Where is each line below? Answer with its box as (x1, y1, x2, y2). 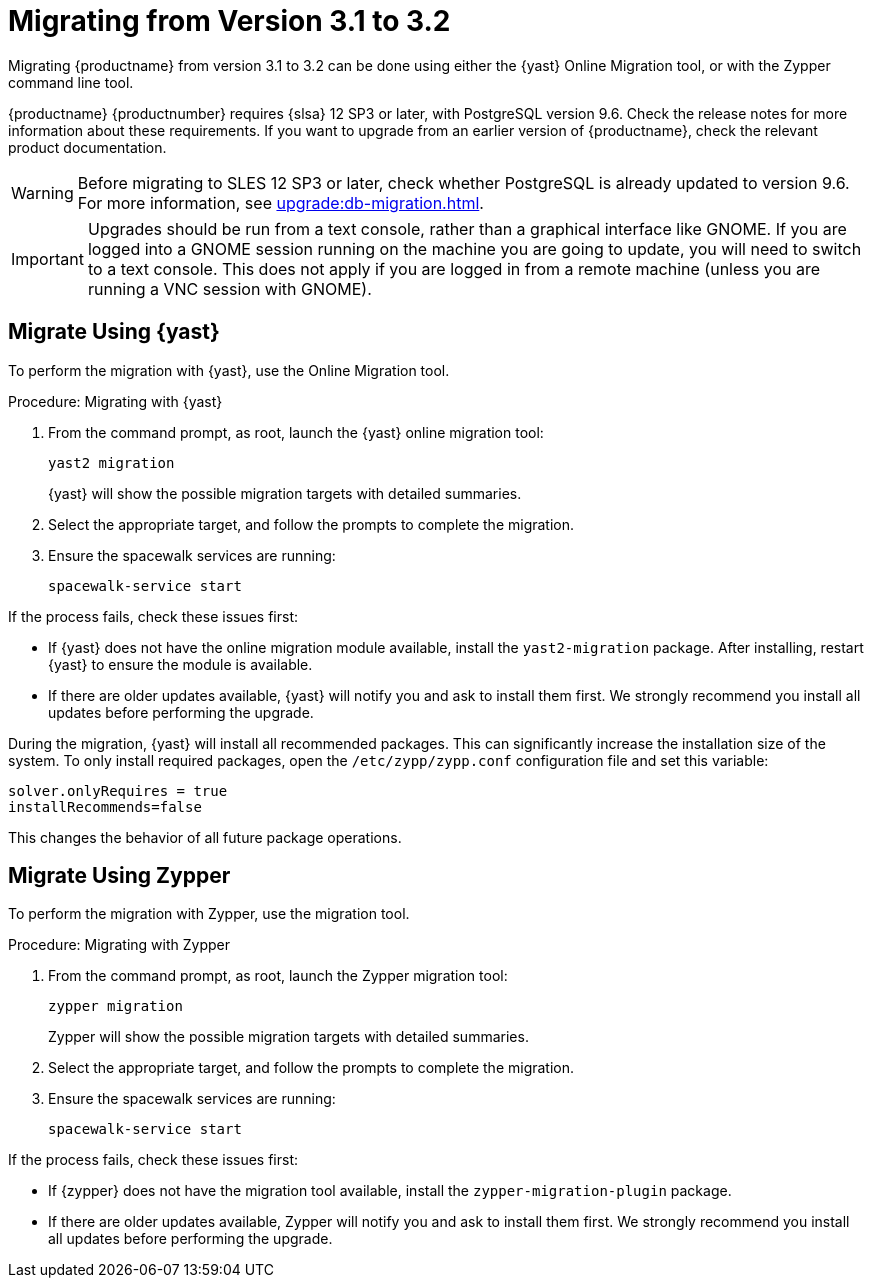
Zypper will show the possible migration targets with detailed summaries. (48, 1028, 529, 1046)
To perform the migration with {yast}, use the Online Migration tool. (8, 361, 450, 379)
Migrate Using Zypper (8, 863, 231, 889)
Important (11, 248, 84, 269)
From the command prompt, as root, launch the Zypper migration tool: (48, 967, 508, 985)
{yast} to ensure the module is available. (48, 655, 313, 673)
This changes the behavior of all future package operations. (8, 828, 402, 846)
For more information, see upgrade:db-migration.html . (77, 192, 484, 213)
